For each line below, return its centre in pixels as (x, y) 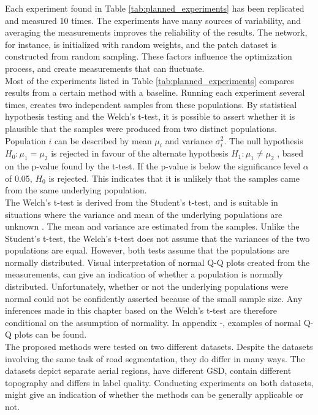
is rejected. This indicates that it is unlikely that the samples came (174, 178)
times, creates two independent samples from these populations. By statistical (151, 104)
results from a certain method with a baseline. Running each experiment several (155, 92)
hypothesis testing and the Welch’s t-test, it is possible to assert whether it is (150, 116)
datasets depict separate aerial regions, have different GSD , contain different (148, 370)
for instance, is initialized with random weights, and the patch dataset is (141, 44)
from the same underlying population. (76, 190)
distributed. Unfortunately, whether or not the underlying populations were (147, 286)
